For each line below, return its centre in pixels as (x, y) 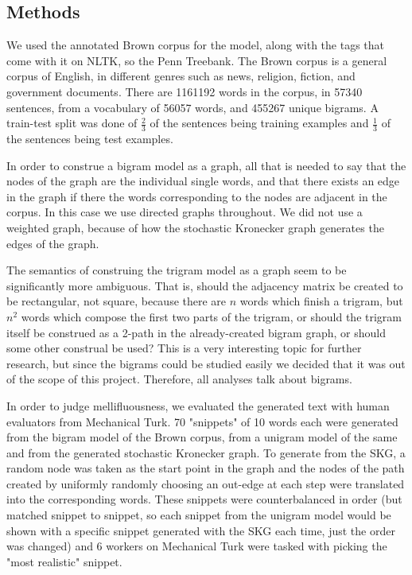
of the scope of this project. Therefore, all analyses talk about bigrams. (179, 379)
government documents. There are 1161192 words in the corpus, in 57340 (185, 91)
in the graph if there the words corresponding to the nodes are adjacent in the (197, 196)
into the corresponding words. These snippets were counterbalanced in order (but (204, 499)
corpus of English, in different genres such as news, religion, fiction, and (181, 76)
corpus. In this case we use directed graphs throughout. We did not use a (185, 212)
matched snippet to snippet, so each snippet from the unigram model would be (199, 515)
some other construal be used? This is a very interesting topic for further (184, 348)
